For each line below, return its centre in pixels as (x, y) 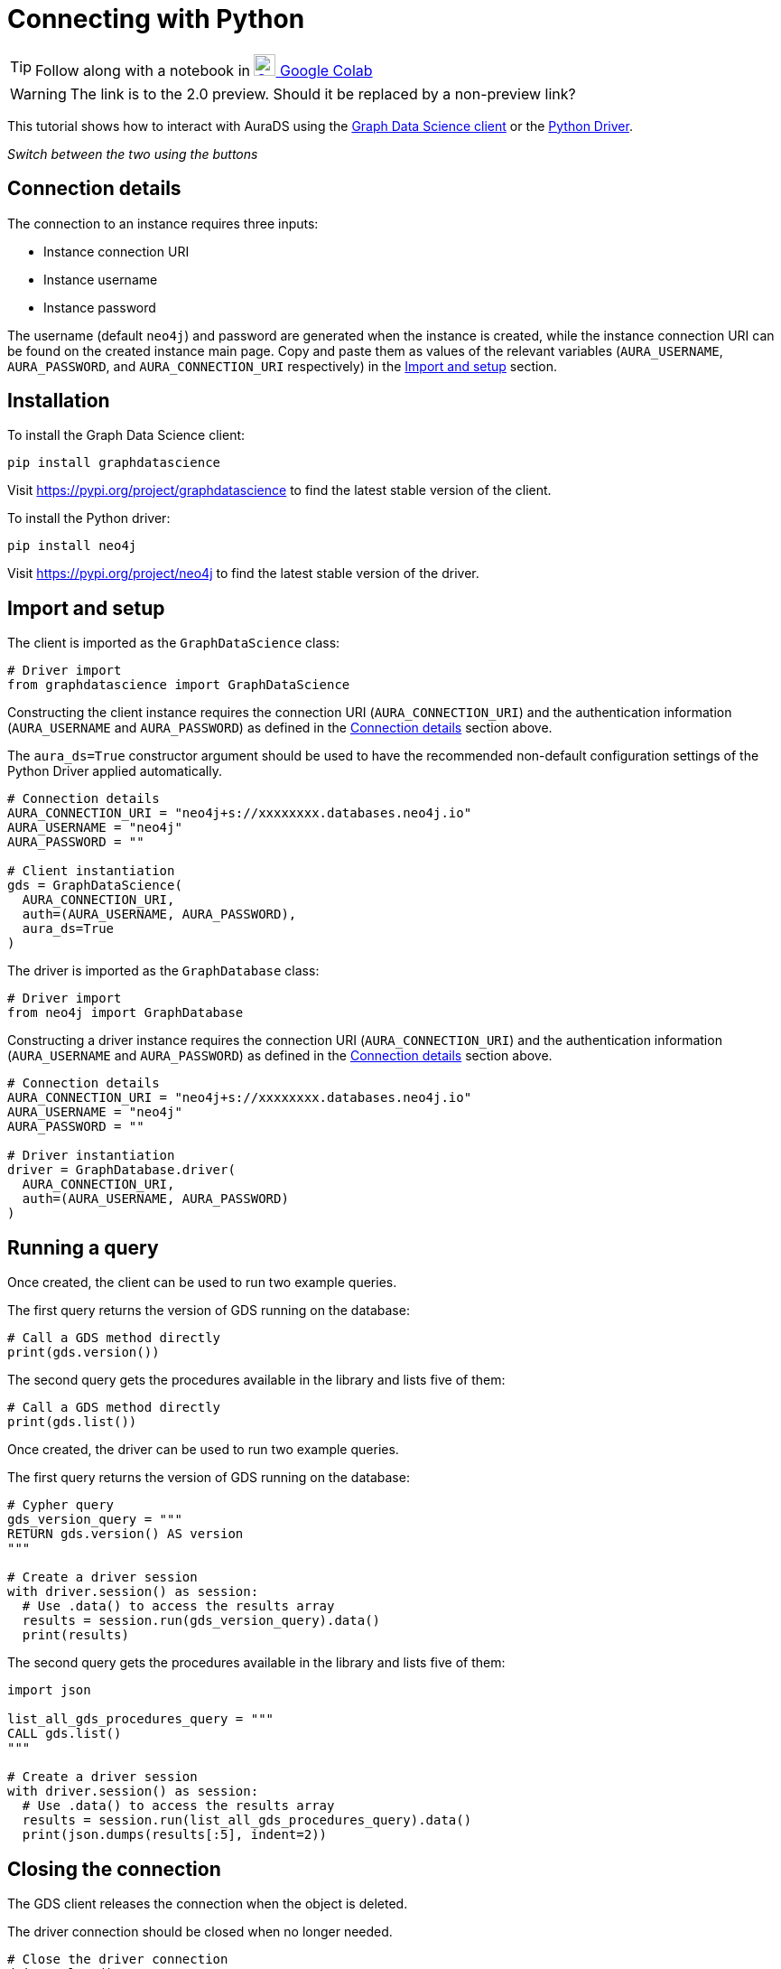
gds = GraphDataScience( (95, 886)
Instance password (100, 307)
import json (49, 1690)
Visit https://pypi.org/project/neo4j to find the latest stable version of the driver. (243, 574)
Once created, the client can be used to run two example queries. (202, 1283)
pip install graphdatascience (114, 463)
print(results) (75, 1635)
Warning (38, 93)
